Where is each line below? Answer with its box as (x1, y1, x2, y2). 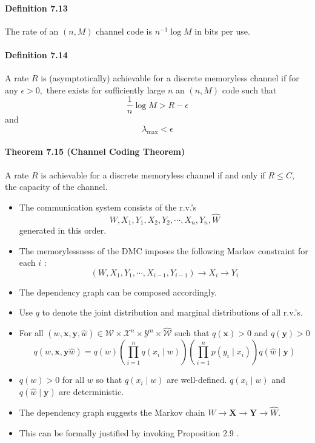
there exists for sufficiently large (46, 83, 165, 96)
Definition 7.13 (5, 1, 68, 14)
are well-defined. (167, 373, 227, 386)
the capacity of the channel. (5, 180, 108, 193)
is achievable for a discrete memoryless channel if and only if (41, 168, 265, 181)
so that (96, 373, 122, 386)
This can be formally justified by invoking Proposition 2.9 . (19, 426, 239, 439)
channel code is (96, 24, 152, 37)
